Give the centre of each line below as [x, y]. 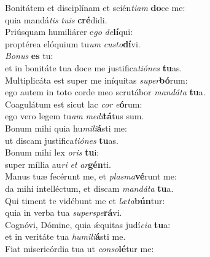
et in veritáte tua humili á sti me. [65, 236]
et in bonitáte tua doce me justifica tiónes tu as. [94, 67]
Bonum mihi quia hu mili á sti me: [66, 128]
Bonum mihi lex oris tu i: [52, 152]
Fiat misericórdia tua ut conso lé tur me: [80, 248]
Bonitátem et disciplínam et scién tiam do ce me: [95, 7]
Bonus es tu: [29, 56]
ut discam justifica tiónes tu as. [62, 140]
